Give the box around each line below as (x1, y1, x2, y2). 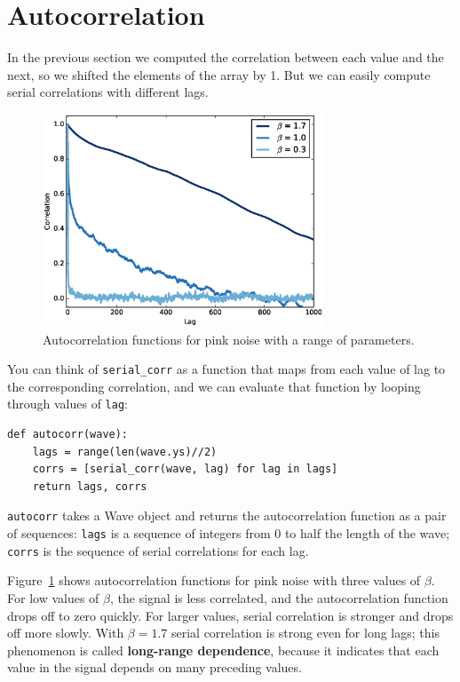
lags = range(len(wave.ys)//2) (32, 445, 218, 458)
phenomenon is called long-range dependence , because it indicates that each (7, 640, 440, 659)
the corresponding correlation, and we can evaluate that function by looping (7, 377, 421, 395)
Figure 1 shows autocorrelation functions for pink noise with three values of (7, 571, 421, 590)
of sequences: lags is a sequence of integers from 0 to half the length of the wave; (7, 524, 450, 543)
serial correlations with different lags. (7, 83, 209, 101)
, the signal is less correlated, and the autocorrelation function (109, 588, 448, 607)
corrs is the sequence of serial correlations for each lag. (7, 541, 309, 559)
